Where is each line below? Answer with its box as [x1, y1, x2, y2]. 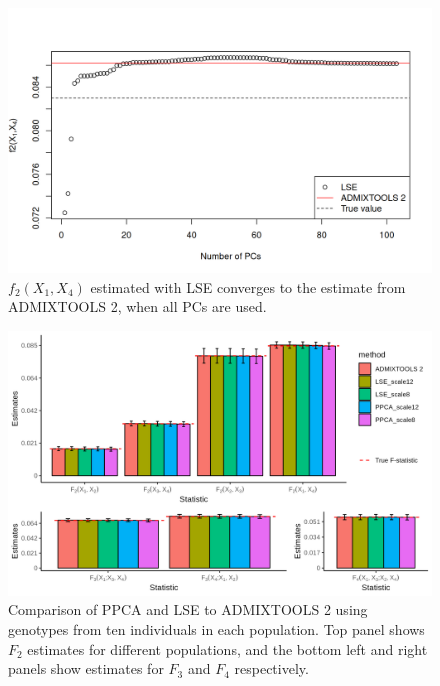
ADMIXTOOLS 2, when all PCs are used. [8, 296, 267, 317]
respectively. [234, 658, 309, 679]
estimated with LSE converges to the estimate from [90, 276, 406, 297]
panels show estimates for [8, 658, 164, 679]
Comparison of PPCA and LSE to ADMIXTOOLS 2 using [8, 599, 368, 620]
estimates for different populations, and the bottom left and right [27, 638, 428, 659]
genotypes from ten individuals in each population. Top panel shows [8, 618, 425, 639]
